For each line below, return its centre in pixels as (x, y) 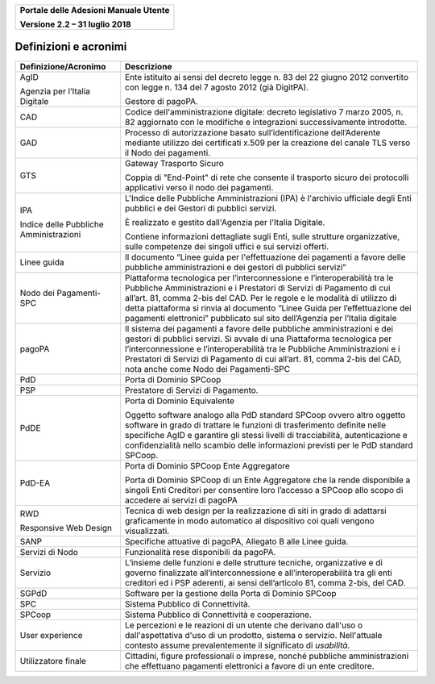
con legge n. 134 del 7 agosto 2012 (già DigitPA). (217, 87)
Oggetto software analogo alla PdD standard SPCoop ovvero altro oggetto (265, 415)
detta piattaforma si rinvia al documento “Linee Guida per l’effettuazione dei (268, 308)
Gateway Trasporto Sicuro (175, 163)
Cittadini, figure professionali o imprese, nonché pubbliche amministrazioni (267, 656)
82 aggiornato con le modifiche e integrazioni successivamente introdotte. (266, 122)
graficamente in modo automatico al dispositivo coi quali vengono (250, 520)
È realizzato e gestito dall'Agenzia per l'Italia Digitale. (225, 222)
